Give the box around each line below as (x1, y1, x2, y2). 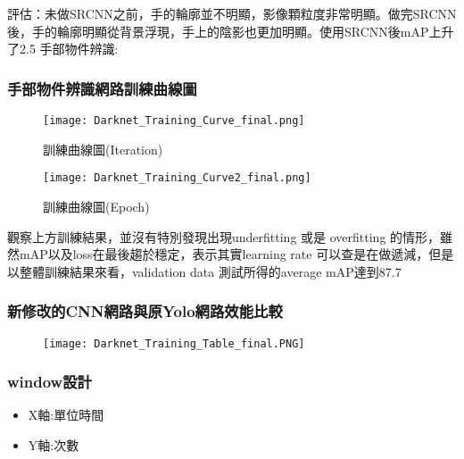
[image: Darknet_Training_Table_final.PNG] (43, 337, 305, 350)
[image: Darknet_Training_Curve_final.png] (43, 114, 305, 127)
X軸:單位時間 (28, 405, 104, 424)
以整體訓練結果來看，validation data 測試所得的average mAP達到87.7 (7, 262, 402, 280)
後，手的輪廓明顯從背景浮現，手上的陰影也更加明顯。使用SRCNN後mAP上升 (7, 21, 454, 40)
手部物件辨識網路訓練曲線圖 (7, 77, 197, 99)
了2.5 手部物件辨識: (7, 39, 119, 58)
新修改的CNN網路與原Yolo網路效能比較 (7, 300, 283, 322)
